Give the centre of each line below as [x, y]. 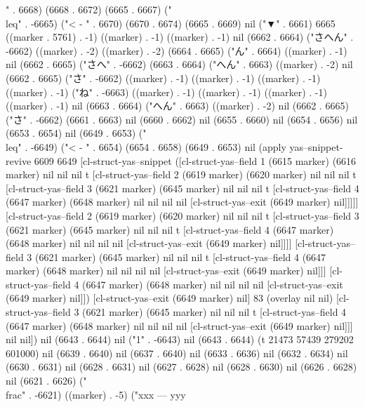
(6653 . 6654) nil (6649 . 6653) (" [76, 133]
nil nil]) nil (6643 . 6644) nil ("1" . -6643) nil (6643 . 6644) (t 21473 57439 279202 [180, 339]
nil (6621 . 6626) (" [46, 381]
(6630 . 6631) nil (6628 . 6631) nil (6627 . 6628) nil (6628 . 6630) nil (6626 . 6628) [181, 367]
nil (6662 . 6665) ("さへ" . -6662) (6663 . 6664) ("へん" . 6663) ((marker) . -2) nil [179, 64]
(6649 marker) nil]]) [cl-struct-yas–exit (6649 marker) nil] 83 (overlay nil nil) [170, 298]
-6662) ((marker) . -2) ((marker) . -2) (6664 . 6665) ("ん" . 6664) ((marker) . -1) [177, 50]
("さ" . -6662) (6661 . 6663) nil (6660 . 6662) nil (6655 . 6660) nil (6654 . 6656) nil [182, 119]
